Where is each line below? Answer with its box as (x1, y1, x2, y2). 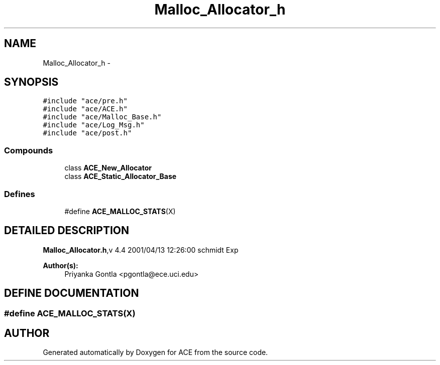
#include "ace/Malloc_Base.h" (43, 113, 162, 121)
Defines (4, 189, 35, 199)
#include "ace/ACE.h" (43, 105, 128, 113)
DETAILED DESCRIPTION (4, 224, 130, 237)
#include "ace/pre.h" (43, 97, 128, 105)
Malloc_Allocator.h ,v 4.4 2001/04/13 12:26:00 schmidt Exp (43, 245, 239, 254)
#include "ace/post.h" (43, 129, 132, 137)
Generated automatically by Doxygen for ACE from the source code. (43, 348, 268, 357)
